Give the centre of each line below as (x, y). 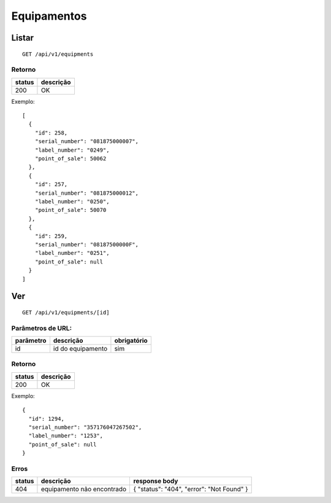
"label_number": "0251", (72, 253)
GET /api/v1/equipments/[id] (66, 312)
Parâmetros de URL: (42, 328)
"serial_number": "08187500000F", (87, 244)
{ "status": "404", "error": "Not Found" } (191, 489)
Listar (22, 38)
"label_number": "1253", (66, 436)
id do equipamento (80, 349)
